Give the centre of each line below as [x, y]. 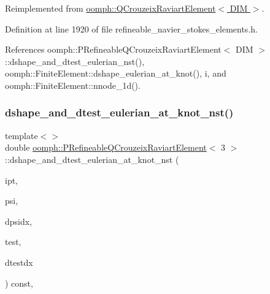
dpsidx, [19, 221]
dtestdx [19, 262]
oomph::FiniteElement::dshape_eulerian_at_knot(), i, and [116, 73]
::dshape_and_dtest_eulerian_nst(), [75, 61]
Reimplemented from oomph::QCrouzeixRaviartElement [110, 8]
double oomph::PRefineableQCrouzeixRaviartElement [106, 147]
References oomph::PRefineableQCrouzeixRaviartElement [113, 49]
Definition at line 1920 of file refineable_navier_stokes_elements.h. [131, 28]
